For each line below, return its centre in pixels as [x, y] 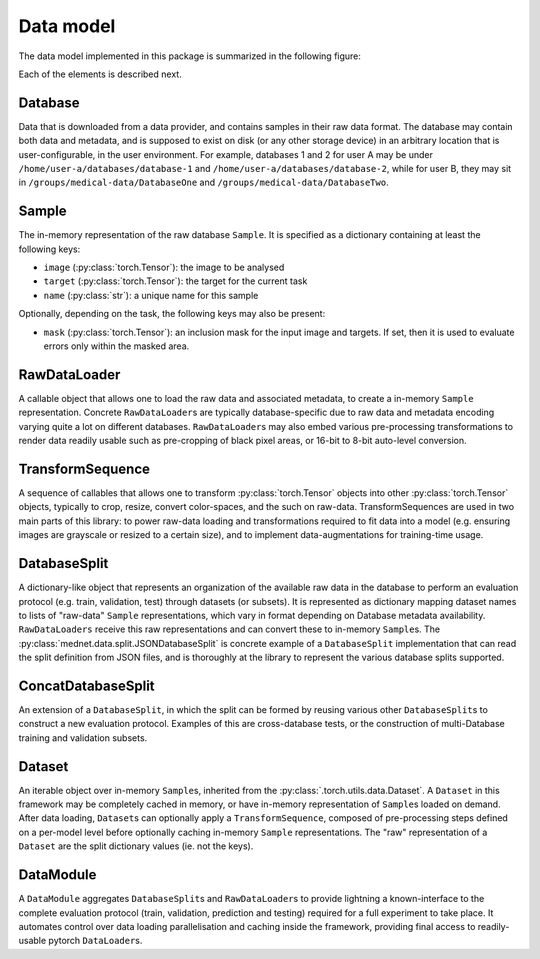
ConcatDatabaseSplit [86, 685]
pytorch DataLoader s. [95, 941]
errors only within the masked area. [116, 346]
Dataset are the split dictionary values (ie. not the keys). [136, 846]
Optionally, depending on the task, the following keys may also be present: [172, 314]
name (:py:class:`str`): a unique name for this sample [151, 295]
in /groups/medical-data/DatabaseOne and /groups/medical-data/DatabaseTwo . [203, 182]
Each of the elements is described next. [100, 74]
